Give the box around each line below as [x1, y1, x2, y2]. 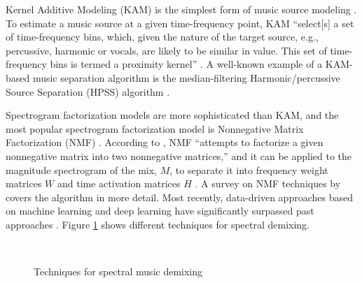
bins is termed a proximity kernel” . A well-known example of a [50, 57, 323, 71]
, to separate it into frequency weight [169, 162, 328, 177]
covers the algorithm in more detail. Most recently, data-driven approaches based [6, 189, 353, 204]
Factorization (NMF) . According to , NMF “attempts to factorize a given [6, 135, 323, 150]
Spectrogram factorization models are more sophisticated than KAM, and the [6, 108, 339, 122]
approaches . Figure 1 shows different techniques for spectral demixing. [6, 217, 310, 231]
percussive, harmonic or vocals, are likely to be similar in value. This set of [6, 43, 327, 57]
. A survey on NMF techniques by [195, 176, 341, 191]
